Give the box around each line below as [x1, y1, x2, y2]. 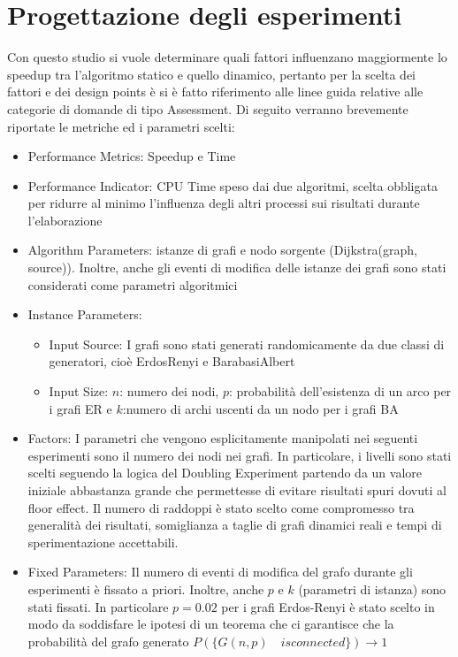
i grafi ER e [49, 399, 112, 417]
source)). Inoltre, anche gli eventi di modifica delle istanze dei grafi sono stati [27, 258, 447, 277]
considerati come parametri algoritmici [27, 275, 238, 294]
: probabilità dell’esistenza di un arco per [228, 382, 452, 401]
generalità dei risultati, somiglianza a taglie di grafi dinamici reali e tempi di [27, 516, 442, 534]
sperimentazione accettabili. [27, 532, 179, 551]
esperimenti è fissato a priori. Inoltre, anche [27, 579, 264, 598]
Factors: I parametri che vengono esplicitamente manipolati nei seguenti [27, 429, 418, 447]
